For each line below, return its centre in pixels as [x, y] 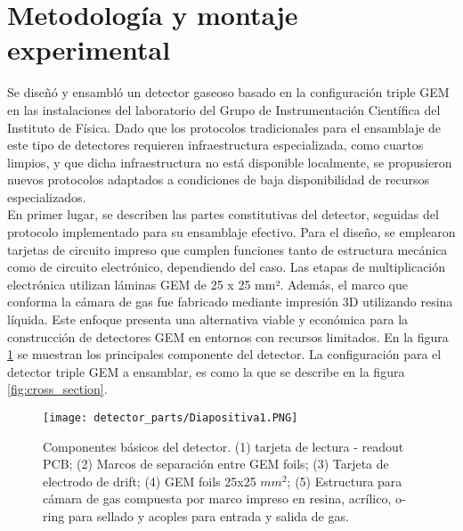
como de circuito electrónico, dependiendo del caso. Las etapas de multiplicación [227, 267]
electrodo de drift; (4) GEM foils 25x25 [150, 481]
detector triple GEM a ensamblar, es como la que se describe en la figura [206, 371]
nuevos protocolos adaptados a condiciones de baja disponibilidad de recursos [218, 180]
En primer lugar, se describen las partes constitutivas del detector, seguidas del [223, 214]
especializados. [47, 196]
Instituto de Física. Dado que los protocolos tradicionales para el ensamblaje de [224, 127]
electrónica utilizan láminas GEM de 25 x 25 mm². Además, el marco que [208, 284]
